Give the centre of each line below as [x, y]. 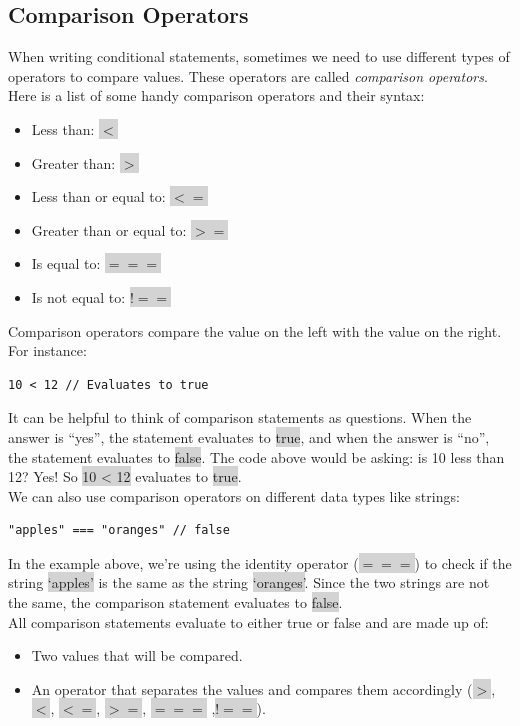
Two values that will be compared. [137, 655]
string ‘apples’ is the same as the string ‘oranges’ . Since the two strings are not [249, 582]
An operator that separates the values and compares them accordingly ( [252, 688]
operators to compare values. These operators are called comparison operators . [248, 75]
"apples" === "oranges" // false [119, 530]
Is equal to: [66, 263]
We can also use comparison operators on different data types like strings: [234, 495]
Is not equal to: [78, 296]
